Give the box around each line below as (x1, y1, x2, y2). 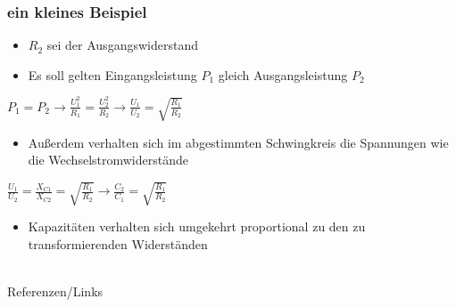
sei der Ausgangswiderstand (46, 36, 198, 54)
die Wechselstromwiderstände (28, 150, 188, 169)
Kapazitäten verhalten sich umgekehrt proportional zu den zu (28, 217, 366, 236)
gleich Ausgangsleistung (218, 65, 348, 84)
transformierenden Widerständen (28, 235, 208, 254)
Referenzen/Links (7, 282, 104, 301)
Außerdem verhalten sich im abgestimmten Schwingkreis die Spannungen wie (28, 133, 449, 151)
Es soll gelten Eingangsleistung (28, 65, 197, 84)
